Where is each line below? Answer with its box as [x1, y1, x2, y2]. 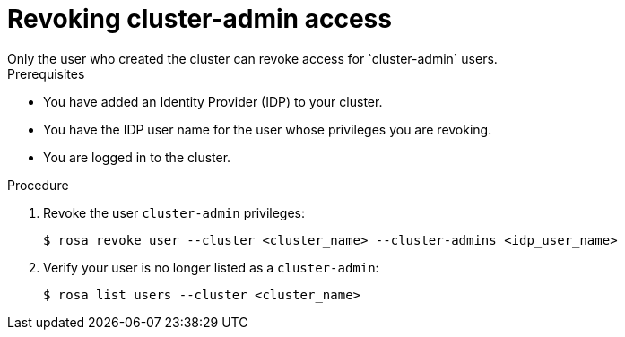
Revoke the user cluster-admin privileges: [43, 204, 306, 220]
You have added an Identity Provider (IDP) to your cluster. [43, 93, 383, 109]
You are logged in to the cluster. [43, 149, 231, 165]
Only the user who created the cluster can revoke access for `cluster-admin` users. [7, 50, 498, 66]
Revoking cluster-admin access [7, 4, 392, 34]
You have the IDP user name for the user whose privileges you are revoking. [43, 121, 492, 137]
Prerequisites [7, 65, 85, 82]
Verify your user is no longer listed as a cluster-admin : [43, 259, 379, 275]
